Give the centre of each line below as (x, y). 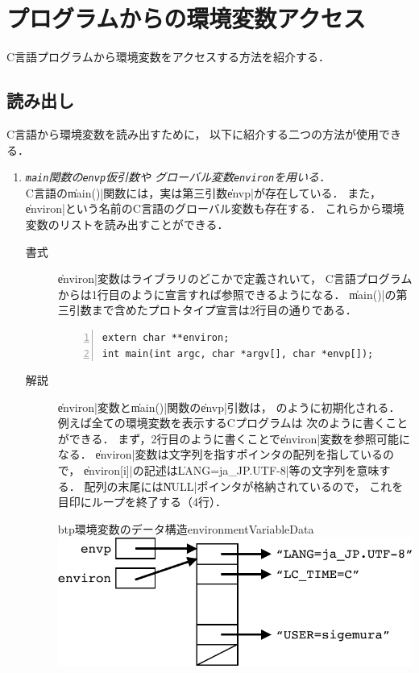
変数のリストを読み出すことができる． (127, 224)
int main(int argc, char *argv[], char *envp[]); (238, 353)
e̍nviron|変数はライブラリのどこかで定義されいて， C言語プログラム (235, 278)
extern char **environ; (166, 337)
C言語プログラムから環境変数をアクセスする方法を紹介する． (168, 57)
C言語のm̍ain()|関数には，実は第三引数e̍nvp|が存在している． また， (203, 192)
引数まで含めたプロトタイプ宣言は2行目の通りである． (213, 310)
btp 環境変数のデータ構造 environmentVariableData (186, 528)
